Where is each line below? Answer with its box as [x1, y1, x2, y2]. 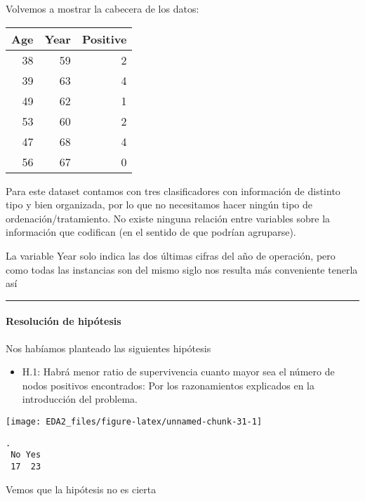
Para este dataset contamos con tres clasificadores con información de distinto [6, 183, 340, 198]
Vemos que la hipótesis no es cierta [6, 481, 157, 496]
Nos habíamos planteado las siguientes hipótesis [6, 340, 211, 355]
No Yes [11, 450, 41, 460]
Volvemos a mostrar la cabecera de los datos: [6, 1, 199, 15]
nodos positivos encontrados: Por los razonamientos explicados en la [22, 378, 314, 392]
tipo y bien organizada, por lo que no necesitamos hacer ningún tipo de [6, 197, 313, 212]
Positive [81, 30, 127, 47]
